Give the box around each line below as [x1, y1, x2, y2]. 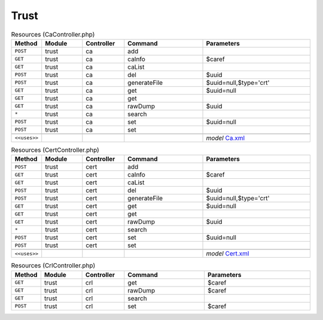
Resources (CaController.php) [11, 30, 95, 38]
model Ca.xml [206, 133, 245, 142]
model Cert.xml [206, 249, 249, 258]
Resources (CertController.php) [11, 146, 100, 154]
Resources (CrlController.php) [11, 261, 96, 270]
